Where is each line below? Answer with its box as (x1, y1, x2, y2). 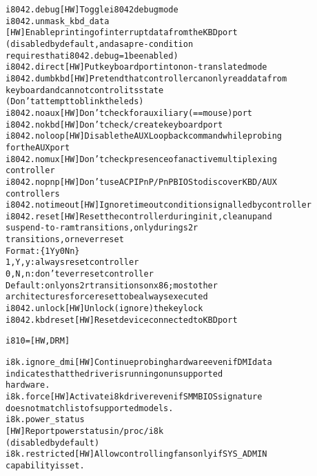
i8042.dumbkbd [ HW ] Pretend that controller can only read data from (6, 73, 287, 83)
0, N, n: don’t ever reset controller (6, 269, 154, 279)
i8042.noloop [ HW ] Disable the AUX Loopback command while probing (6, 131, 282, 141)
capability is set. (6, 460, 85, 470)
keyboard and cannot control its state (6, 85, 164, 95)
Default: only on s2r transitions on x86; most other (6, 280, 218, 290)
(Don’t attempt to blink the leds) (6, 97, 144, 107)
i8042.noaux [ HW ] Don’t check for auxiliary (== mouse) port (6, 108, 253, 118)
